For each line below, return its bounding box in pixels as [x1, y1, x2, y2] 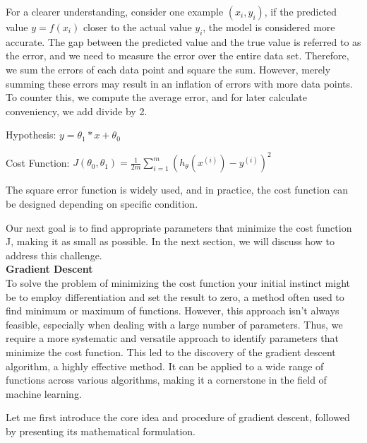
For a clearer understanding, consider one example [6, 4, 224, 18]
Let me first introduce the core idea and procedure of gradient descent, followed [6, 410, 350, 425]
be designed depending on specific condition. [6, 196, 198, 211]
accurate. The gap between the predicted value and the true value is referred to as [6, 34, 361, 49]
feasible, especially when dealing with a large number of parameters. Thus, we [6, 317, 343, 331]
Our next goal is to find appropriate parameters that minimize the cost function [6, 220, 352, 235]
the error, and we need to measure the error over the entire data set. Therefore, [6, 48, 349, 63]
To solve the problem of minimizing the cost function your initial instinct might [6, 276, 350, 290]
